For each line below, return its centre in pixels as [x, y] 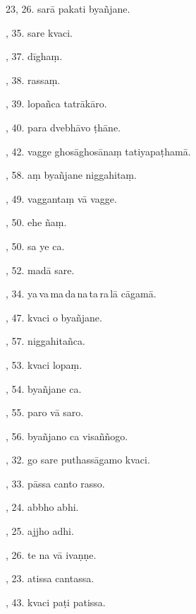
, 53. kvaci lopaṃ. [44, 364]
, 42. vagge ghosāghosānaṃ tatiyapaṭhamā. [98, 151]
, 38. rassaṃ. [33, 79]
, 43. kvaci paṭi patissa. [56, 602]
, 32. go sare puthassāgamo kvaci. [78, 460]
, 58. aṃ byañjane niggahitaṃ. [71, 175]
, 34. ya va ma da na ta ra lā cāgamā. [81, 294]
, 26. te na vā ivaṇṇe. [51, 554]
